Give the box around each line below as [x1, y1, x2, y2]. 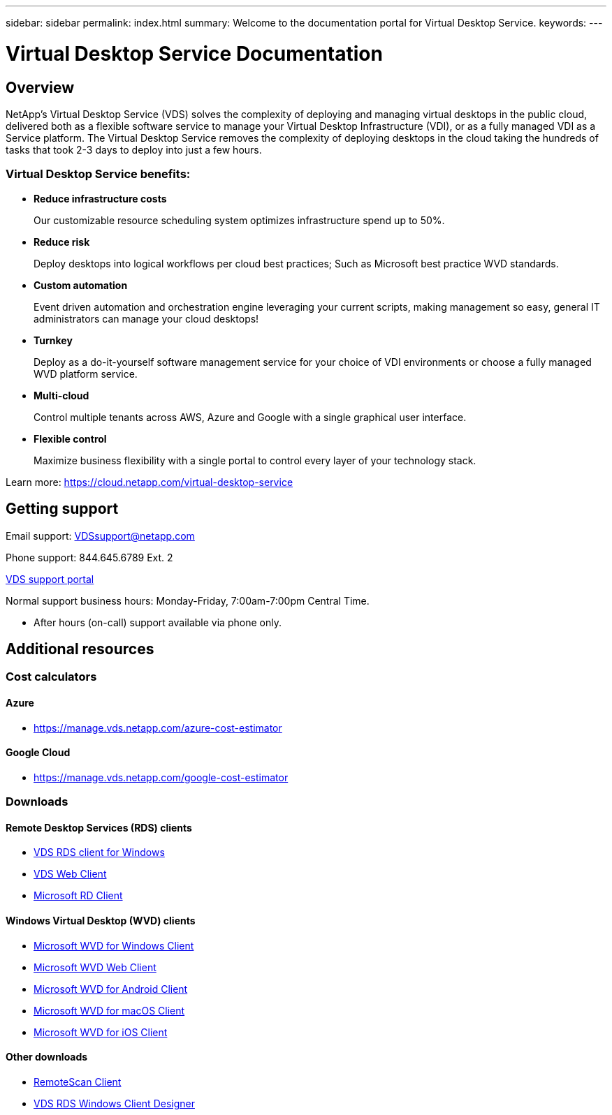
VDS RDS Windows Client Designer [34, 1097, 195, 1109]
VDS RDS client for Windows [34, 846, 165, 859]
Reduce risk [34, 235, 90, 248]
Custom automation [34, 279, 128, 291]
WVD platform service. [34, 367, 138, 380]
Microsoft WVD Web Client [34, 961, 156, 973]
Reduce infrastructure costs [34, 192, 167, 205]
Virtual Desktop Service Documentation [6, 41, 383, 66]
